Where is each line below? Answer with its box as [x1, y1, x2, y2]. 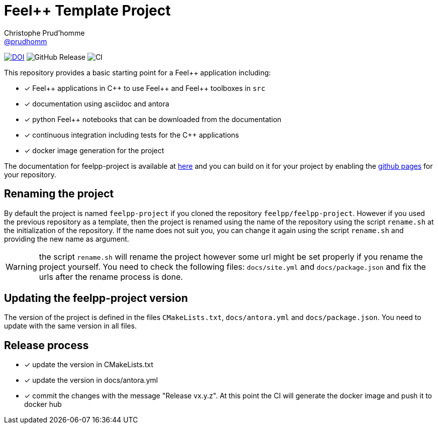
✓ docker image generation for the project [24, 146, 164, 155]
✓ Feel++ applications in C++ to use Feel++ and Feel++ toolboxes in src [24, 83, 266, 92]
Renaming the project [4, 187, 114, 200]
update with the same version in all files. [4, 322, 137, 331]
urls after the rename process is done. [39, 271, 183, 282]
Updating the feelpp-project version [4, 292, 188, 305]
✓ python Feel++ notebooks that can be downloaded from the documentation [24, 115, 282, 124]
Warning [6, 261, 37, 272]
